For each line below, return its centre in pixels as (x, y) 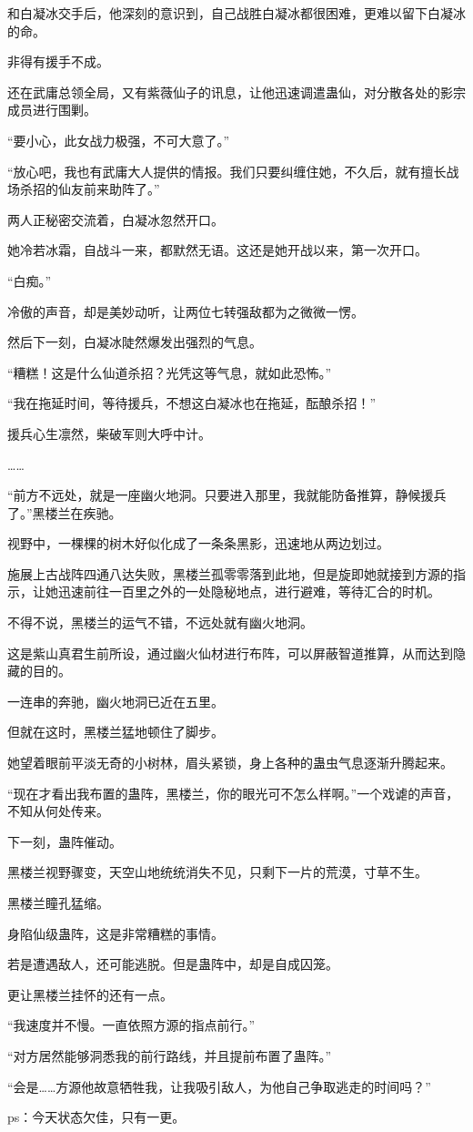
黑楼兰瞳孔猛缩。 (58, 903)
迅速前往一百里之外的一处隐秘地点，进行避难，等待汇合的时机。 (249, 591)
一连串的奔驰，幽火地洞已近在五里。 (116, 701)
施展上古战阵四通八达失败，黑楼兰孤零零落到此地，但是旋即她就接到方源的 (230, 573)
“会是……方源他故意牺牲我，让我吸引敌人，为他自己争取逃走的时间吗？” (219, 1086)
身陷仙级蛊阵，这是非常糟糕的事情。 (116, 933)
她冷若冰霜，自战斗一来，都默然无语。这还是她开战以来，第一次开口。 (217, 250)
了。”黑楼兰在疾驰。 (65, 512)
